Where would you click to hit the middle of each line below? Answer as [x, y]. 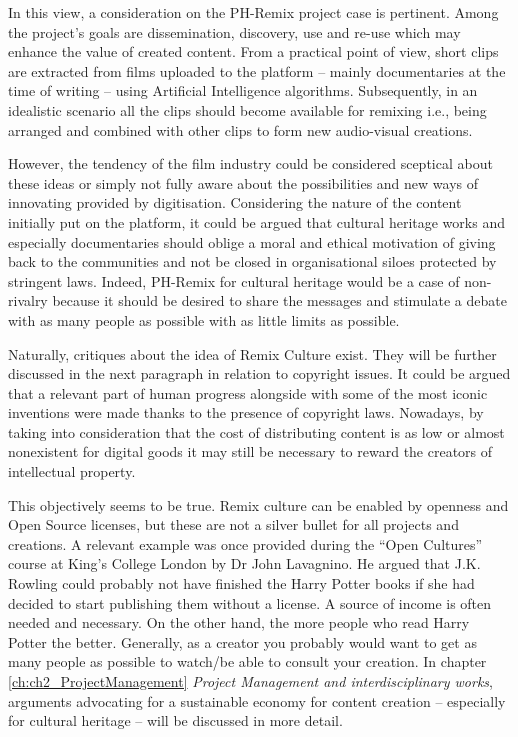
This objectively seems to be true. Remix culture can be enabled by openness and [258, 504]
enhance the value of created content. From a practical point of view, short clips [253, 51]
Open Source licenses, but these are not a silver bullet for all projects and [233, 524]
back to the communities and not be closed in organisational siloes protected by [252, 261]
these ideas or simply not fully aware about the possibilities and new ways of [243, 182]
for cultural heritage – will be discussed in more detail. [175, 720]
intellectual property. [72, 471]
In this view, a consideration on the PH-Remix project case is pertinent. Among [253, 12]
